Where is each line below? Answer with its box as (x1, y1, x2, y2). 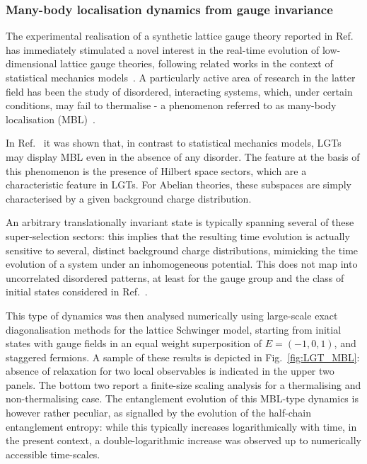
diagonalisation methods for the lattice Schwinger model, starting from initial (6, 322, 342, 336)
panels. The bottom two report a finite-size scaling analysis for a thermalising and (6, 377, 361, 392)
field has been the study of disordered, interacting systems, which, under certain (6, 84, 353, 98)
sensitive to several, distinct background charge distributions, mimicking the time (6, 242, 359, 257)
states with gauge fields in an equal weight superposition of (6, 336, 262, 351)
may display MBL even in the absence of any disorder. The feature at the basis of (6, 149, 360, 164)
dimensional (6, 56, 57, 71)
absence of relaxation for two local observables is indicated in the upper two (6, 363, 334, 378)
